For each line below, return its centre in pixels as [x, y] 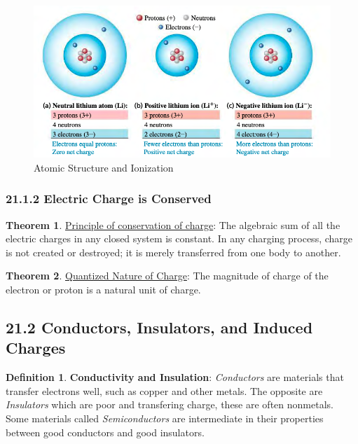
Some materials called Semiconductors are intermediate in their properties [165, 418]
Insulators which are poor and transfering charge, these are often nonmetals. [170, 404]
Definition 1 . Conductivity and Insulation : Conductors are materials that [175, 377]
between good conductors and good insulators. [105, 432]
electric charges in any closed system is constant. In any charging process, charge [179, 238]
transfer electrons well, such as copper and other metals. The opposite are [164, 390]
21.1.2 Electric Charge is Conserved [109, 199]
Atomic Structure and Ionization [104, 167]
